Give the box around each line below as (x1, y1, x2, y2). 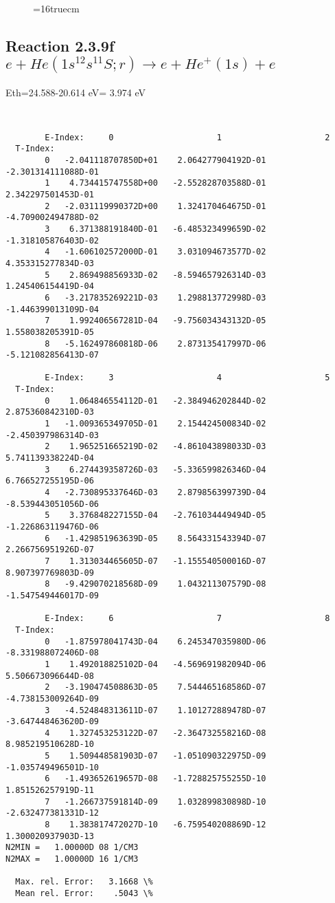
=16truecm (33, 1, 80, 15)
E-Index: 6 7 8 (45, 613, 330, 624)
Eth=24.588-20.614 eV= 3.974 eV (5, 85, 146, 99)
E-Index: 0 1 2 (45, 132, 330, 142)
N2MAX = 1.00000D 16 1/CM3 (5, 854, 139, 864)
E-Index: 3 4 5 (45, 373, 330, 383)
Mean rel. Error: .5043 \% (15, 889, 153, 899)
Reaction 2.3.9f (5, 34, 115, 56)
